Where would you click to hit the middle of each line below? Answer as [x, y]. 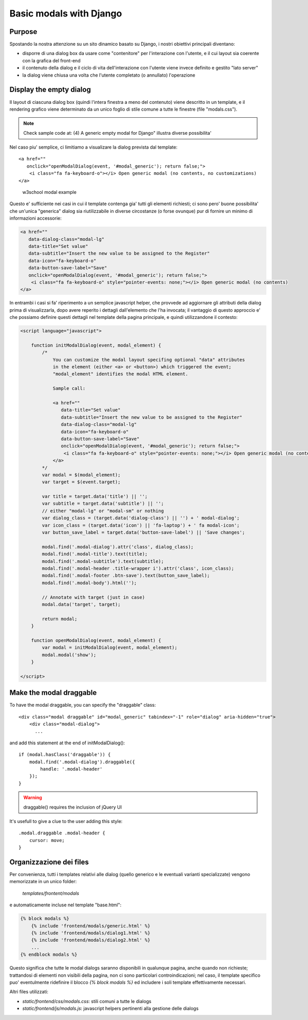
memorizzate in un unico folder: [43, 882]
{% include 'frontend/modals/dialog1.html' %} [91, 933]
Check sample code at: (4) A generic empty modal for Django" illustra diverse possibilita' [117, 133]
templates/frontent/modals [51, 893]
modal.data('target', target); [81, 604]
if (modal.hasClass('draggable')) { [65, 755]
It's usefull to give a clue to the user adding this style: [66, 821]
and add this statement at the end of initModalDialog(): [67, 743]
